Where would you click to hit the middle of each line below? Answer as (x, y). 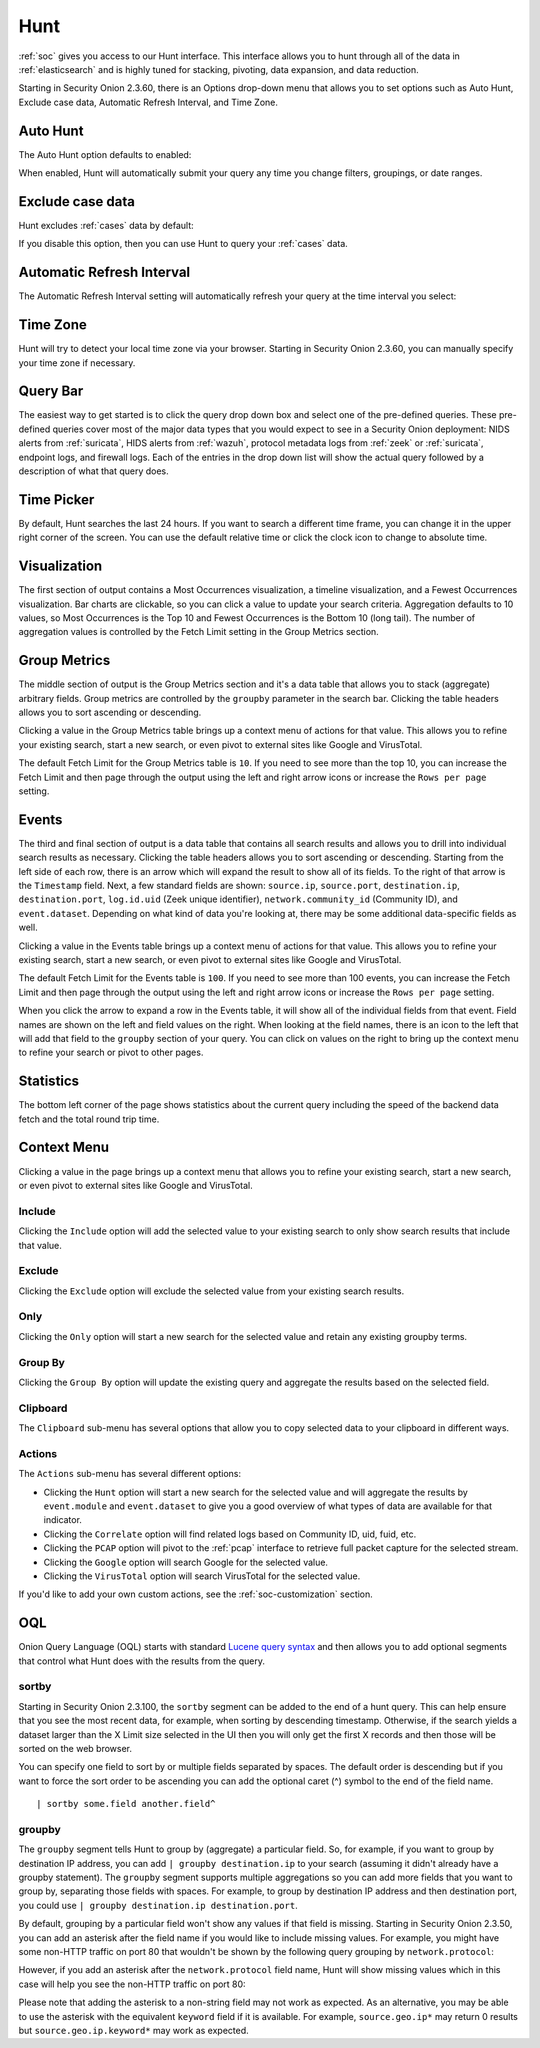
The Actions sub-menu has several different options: (130, 1474)
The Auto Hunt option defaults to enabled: (105, 154)
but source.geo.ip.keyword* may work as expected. (133, 2030)
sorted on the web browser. (75, 1748)
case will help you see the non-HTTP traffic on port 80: (132, 1984)
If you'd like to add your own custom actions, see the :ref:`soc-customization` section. (196, 1594)
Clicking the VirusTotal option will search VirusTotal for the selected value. (202, 1576)
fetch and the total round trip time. (89, 1119)
